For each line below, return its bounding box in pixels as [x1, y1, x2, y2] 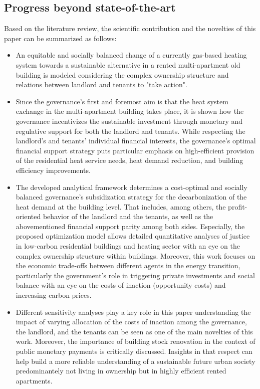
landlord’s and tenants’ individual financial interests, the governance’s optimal [16, 135, 256, 146]
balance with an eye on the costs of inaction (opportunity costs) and [16, 280, 226, 290]
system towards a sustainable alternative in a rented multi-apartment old [16, 59, 240, 70]
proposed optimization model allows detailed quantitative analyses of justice [16, 231, 250, 241]
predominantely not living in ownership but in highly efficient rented [16, 365, 226, 376]
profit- [228, 201, 247, 212]
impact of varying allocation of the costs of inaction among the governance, [16, 316, 247, 327]
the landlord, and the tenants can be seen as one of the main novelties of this [16, 326, 253, 336]
